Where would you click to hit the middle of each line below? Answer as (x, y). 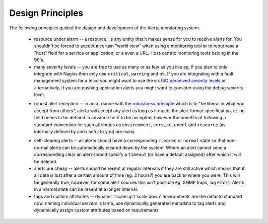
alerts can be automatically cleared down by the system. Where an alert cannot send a (138, 148)
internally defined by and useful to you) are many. (85, 132)
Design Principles (46, 13)
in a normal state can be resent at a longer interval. (86, 189)
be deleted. (46, 161)
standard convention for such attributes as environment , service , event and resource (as (130, 125)
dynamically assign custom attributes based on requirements (96, 210)
